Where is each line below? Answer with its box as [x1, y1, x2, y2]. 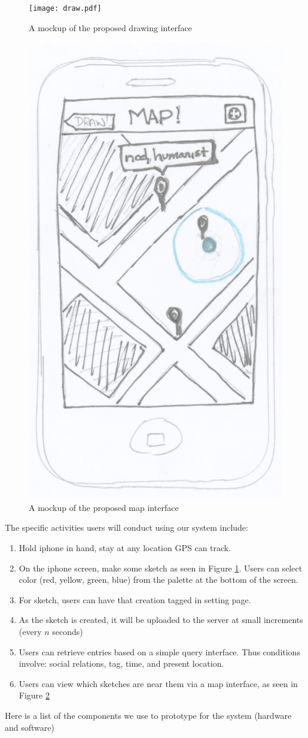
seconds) [52, 625, 83, 638]
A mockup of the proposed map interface [29, 501, 179, 513]
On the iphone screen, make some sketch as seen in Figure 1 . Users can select [19, 561, 303, 574]
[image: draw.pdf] [29, 4, 102, 13]
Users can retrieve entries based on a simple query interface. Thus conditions [19, 645, 300, 658]
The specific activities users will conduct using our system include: [5, 521, 248, 534]
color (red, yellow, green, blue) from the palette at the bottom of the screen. [19, 573, 298, 586]
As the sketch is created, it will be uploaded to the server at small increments [19, 613, 303, 626]
